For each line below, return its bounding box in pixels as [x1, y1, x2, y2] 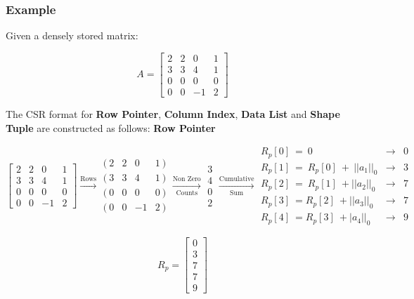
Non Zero [172, 175, 201, 182]
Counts [176, 189, 198, 197]
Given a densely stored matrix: [6, 28, 138, 43]
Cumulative [219, 175, 254, 182]
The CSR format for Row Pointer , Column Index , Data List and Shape [6, 106, 340, 121]
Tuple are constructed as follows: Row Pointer [6, 120, 216, 135]
